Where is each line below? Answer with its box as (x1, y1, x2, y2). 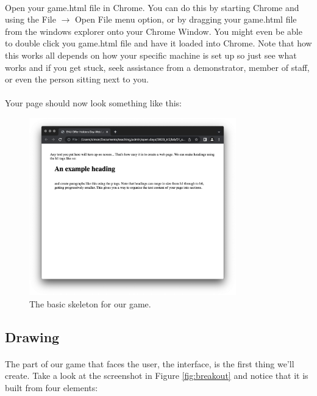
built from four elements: (5, 381, 98, 394)
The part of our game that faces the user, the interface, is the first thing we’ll (5, 357, 294, 370)
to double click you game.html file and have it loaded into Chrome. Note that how (5, 37, 312, 50)
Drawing (5, 327, 60, 346)
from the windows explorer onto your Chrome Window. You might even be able (5, 24, 302, 37)
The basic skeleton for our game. (29, 297, 151, 310)
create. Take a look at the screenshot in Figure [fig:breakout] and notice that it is (5, 369, 308, 382)
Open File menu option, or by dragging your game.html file (74, 13, 297, 26)
